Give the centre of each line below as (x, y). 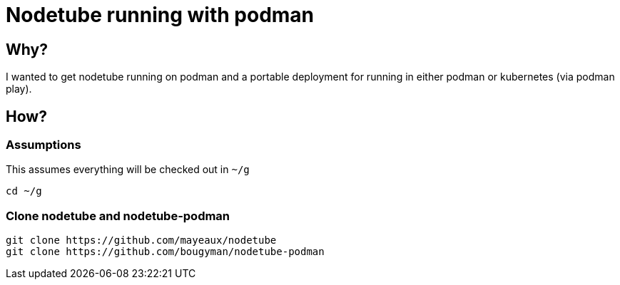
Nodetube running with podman (160, 15)
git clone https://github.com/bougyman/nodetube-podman (165, 252)
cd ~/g (24, 191)
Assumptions (44, 145)
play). (19, 89)
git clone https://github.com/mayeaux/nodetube (141, 240)
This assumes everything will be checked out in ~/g (128, 170)
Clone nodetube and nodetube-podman (118, 216)
